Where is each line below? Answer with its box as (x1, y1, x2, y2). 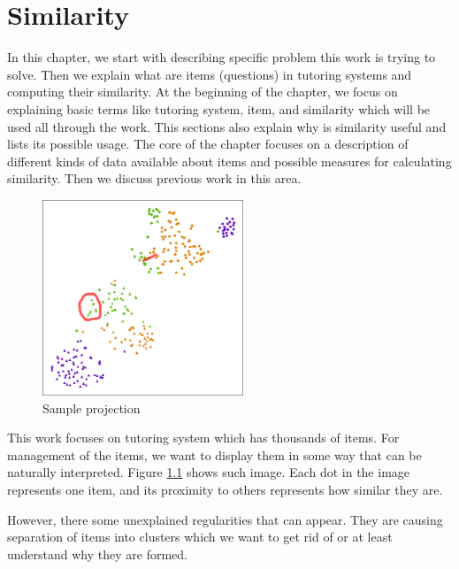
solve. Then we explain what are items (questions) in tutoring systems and (7, 65, 412, 83)
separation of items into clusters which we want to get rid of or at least (7, 527, 393, 546)
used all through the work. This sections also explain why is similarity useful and (7, 117, 447, 135)
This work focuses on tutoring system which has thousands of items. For (7, 428, 400, 447)
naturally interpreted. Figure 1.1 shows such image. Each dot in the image (7, 463, 410, 481)
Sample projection (42, 398, 141, 417)
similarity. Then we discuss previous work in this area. (7, 169, 302, 188)
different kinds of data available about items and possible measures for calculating (7, 151, 452, 170)
